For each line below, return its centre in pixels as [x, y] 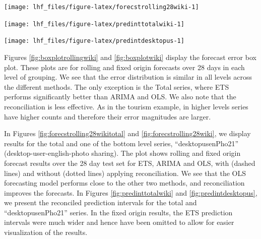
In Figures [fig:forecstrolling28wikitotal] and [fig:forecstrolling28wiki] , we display [127, 133]
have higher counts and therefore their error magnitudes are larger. [108, 116]
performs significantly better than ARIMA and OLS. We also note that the [120, 97]
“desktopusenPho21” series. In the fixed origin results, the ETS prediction [118, 212]
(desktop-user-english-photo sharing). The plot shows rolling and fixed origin [122, 153]
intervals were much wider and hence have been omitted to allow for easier [119, 222]
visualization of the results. [46, 232]
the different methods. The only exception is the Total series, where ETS [117, 86]
